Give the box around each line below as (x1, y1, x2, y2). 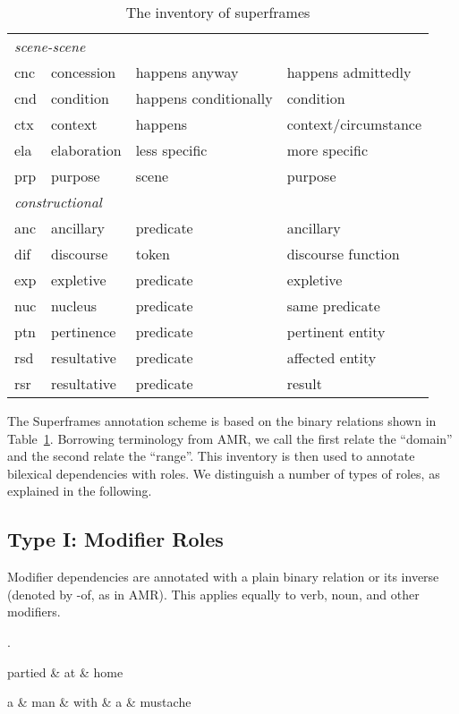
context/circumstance (286, 114, 422, 134)
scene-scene (14, 36, 86, 56)
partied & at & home (7, 662, 123, 681)
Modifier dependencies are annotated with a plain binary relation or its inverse (7, 567, 439, 586)
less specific (135, 140, 208, 160)
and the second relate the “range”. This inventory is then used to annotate (7, 446, 415, 465)
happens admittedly (286, 62, 412, 82)
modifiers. (7, 602, 61, 621)
